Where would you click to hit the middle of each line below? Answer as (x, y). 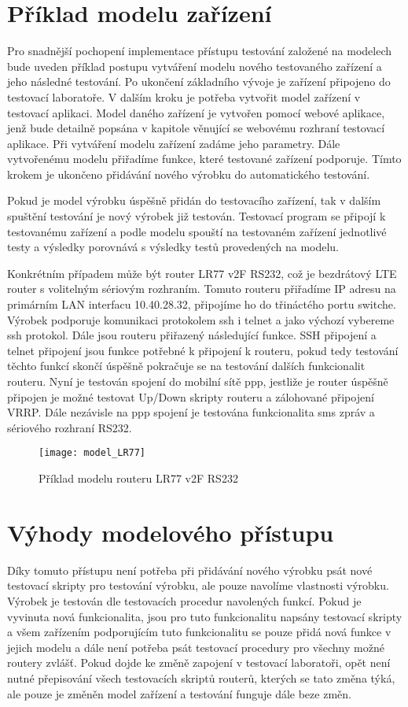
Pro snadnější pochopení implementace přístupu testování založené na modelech (200, 51)
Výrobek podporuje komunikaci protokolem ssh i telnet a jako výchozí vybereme (201, 319)
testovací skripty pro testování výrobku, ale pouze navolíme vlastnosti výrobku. (198, 585)
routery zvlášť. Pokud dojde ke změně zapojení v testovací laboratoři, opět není (199, 663)
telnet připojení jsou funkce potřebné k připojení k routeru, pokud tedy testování (203, 350)
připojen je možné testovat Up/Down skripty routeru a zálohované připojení (191, 396)
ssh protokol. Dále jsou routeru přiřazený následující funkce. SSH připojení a (192, 335)
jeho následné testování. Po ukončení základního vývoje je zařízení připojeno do (199, 81)
